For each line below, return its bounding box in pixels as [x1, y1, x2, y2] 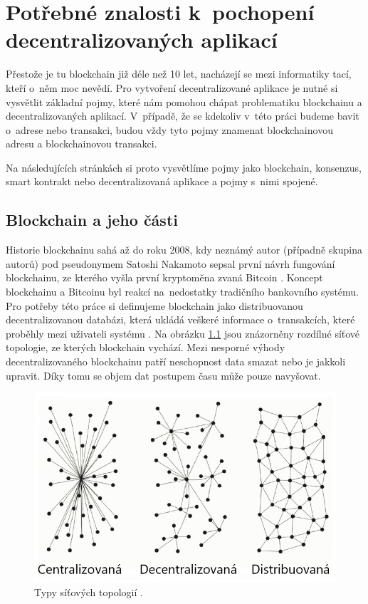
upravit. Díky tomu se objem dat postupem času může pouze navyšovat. [6, 368, 321, 382]
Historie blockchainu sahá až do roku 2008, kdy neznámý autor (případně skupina [6, 242, 362, 257]
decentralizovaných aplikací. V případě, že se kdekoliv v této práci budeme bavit [6, 108, 359, 123]
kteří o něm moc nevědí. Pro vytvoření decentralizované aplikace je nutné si [6, 80, 338, 95]
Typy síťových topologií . [34, 585, 143, 600]
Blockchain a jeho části [6, 209, 178, 231]
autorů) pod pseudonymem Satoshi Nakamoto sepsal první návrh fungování [6, 256, 335, 271]
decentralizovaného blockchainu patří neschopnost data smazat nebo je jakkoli [6, 354, 346, 369]
